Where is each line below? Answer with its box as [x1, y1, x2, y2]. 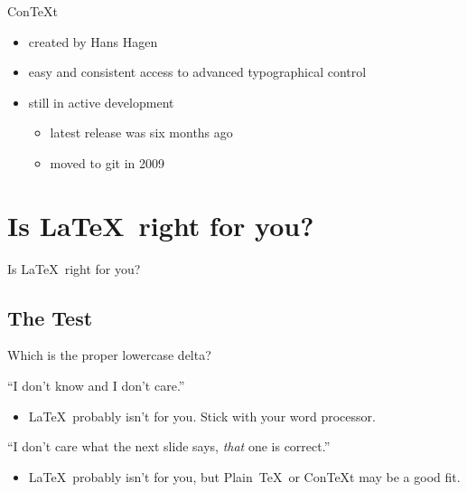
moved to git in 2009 [50, 153, 164, 172]
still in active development [28, 92, 174, 111]
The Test [7, 303, 93, 331]
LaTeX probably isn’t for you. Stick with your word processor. [28, 406, 376, 425]
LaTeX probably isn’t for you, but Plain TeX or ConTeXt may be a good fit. [28, 467, 461, 486]
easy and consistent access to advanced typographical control [28, 62, 367, 81]
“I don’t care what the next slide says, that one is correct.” [7, 437, 331, 456]
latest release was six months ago [50, 123, 233, 142]
